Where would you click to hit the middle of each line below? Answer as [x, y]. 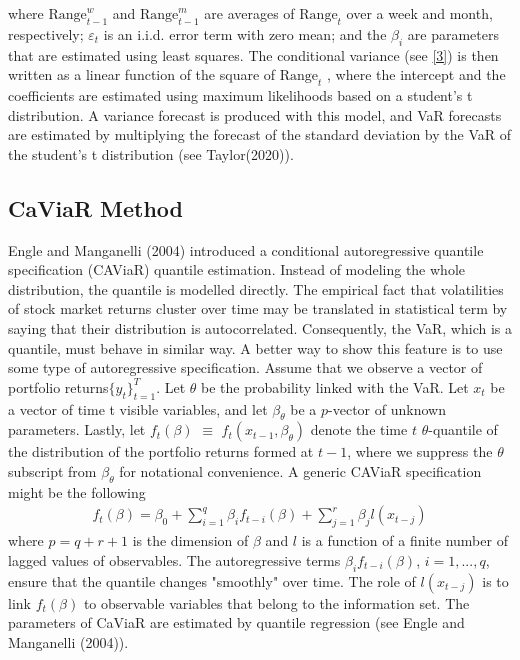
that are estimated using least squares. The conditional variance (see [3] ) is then [253, 54]
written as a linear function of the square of [142, 74]
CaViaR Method [96, 207]
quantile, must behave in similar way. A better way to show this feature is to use [255, 347]
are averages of [249, 13]
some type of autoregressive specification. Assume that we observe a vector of [245, 367]
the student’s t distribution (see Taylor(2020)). [151, 153]
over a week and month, [419, 13]
